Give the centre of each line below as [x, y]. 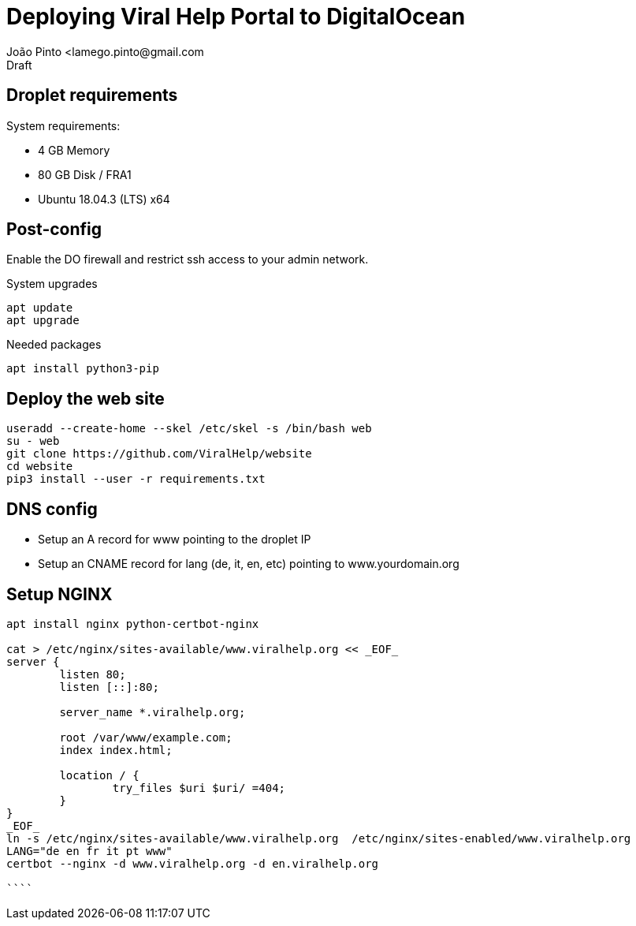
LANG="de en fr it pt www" [89, 851]
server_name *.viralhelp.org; [152, 712]
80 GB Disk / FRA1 [85, 174]
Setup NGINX [60, 594]
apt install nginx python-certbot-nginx [133, 624]
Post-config [54, 230]
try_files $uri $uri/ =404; [199, 788]
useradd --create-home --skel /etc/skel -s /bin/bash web [189, 429]
